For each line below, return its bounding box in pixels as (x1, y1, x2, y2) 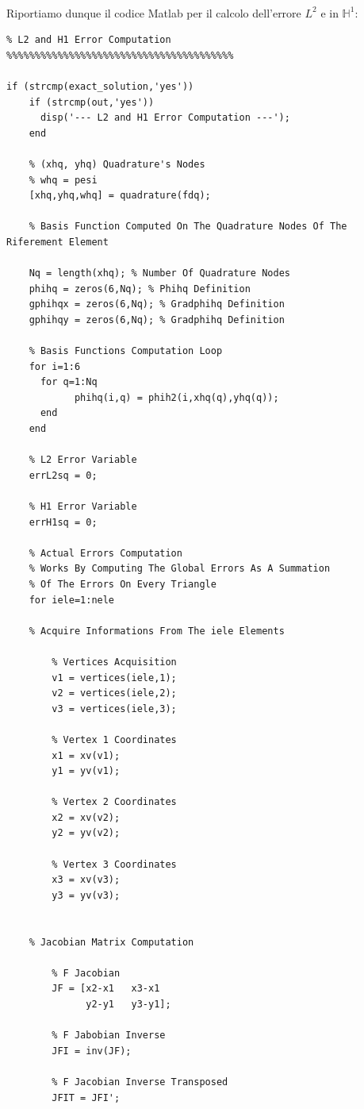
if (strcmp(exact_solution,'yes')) (6, 80, 194, 92)
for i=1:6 (29, 360, 81, 372)
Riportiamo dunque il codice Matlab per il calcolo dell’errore (6, 4, 301, 21)
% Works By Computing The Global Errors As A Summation (29, 563, 331, 575)
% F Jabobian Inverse (52, 1030, 166, 1042)
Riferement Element (6, 236, 109, 248)
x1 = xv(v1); (52, 749, 121, 761)
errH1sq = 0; (29, 516, 98, 528)
